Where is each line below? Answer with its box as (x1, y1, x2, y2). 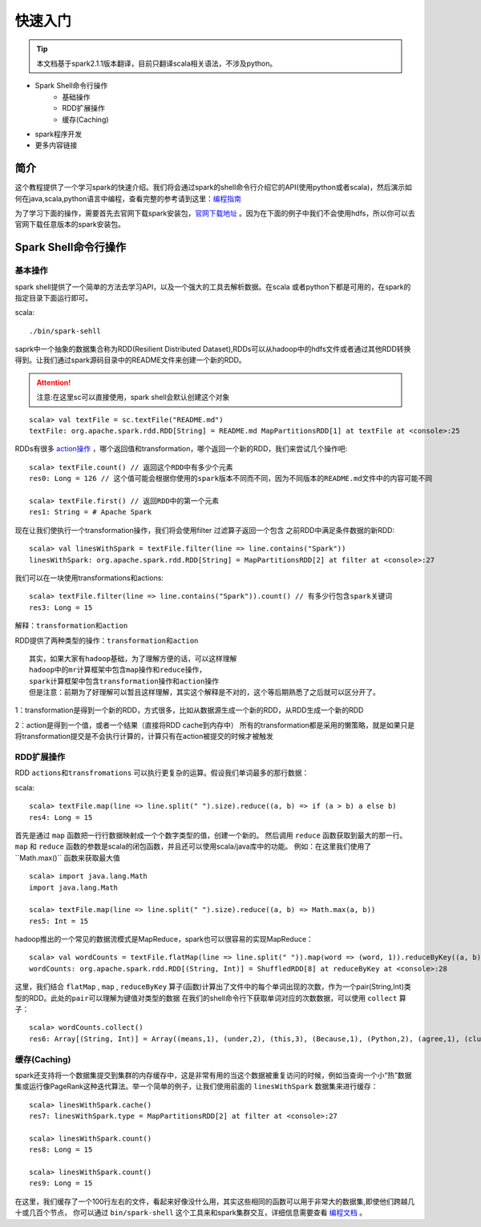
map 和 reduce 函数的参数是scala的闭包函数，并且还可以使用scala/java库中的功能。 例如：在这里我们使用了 (14, 842, 372, 851)
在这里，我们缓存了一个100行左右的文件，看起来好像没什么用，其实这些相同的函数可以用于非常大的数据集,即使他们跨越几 (14, 1197, 415, 1206)
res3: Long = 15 (29, 603, 93, 612)
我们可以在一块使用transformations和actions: (14, 573, 164, 583)
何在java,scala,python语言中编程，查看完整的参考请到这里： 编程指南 (14, 193, 242, 204)
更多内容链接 (34, 140, 78, 150)
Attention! (36, 377, 71, 387)
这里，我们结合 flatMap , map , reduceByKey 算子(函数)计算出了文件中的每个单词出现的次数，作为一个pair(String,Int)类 (14, 982, 412, 991)
